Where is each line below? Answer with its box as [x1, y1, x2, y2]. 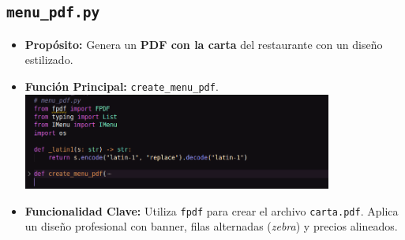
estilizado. [24, 51, 73, 68]
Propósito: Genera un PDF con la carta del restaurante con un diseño [24, 36, 383, 52]
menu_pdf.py [6, 4, 100, 21]
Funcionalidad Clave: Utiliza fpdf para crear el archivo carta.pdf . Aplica [24, 202, 399, 219]
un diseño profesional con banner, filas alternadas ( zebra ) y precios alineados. [24, 218, 398, 234]
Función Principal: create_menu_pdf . [24, 77, 219, 94]
